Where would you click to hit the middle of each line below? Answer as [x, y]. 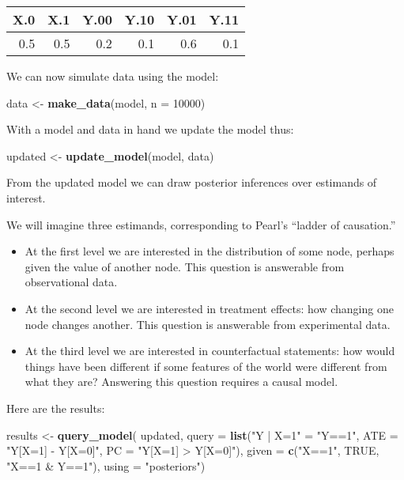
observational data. [71, 282]
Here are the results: [56, 408]
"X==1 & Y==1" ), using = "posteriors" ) [106, 465]
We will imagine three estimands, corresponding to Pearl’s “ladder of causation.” [201, 224]
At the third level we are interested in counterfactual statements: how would [210, 351]
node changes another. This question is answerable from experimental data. [208, 324]
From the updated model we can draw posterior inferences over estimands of [192, 182]
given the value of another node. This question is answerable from [185, 266]
